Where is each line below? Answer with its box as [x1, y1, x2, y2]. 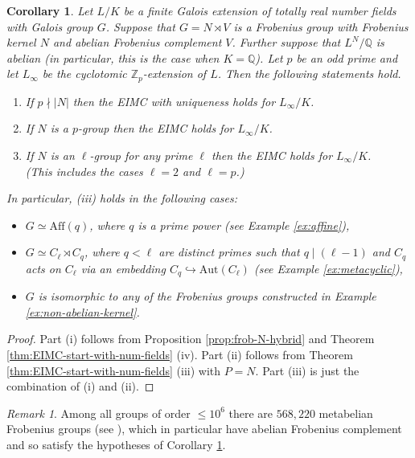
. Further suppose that [232, 34, 341, 51]
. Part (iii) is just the [255, 362, 360, 378]
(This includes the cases [25, 162, 143, 179]
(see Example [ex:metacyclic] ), [253, 260, 403, 276]
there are [228, 404, 273, 421]
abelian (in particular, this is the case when [6, 49, 220, 66]
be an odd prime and [296, 49, 398, 66]
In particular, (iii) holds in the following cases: [6, 190, 238, 207]
